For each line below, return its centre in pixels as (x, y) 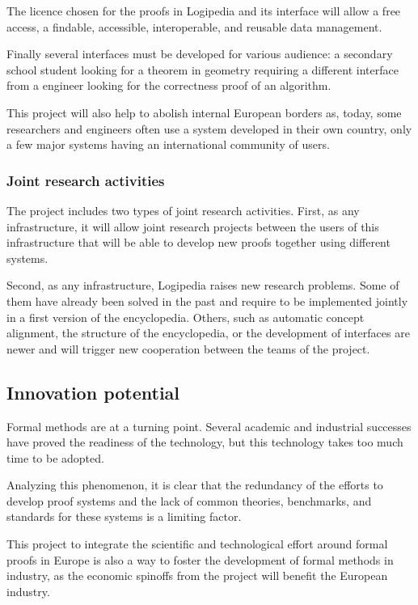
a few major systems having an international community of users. (168, 144)
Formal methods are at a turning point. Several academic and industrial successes (209, 426)
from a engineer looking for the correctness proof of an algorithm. (169, 85)
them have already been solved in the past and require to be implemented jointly (207, 300)
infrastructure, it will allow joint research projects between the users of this (193, 226)
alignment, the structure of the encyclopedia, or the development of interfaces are (208, 333)
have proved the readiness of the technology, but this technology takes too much (205, 442)
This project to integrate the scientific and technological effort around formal (197, 544)
